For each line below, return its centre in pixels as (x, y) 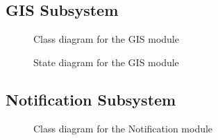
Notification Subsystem (91, 99)
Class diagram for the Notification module (123, 128)
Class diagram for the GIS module (106, 39)
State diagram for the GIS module (106, 62)
